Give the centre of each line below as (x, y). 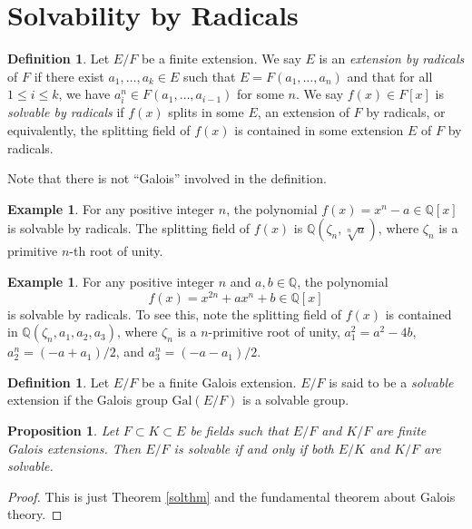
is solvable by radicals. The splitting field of (129, 228)
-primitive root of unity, (274, 332)
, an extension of (303, 112)
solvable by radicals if (66, 112)
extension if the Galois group (88, 400)
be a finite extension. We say (221, 59)
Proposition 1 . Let (63, 431)
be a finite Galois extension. (219, 382)
